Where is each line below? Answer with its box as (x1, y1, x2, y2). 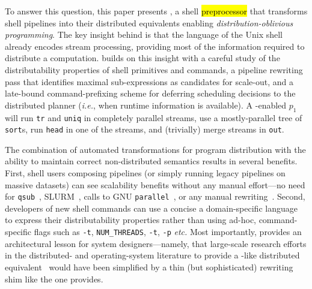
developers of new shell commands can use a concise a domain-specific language (5, 201, 298, 214)
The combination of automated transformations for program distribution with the (5, 143, 306, 155)
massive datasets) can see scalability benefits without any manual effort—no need (5, 178, 305, 191)
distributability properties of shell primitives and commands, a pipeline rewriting (5, 63, 303, 76)
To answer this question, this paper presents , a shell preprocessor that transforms (5, 5, 308, 17)
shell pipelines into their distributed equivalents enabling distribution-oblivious (5, 16, 293, 29)
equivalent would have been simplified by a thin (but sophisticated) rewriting (5, 260, 293, 273)
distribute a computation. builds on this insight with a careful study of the (5, 52, 280, 64)
